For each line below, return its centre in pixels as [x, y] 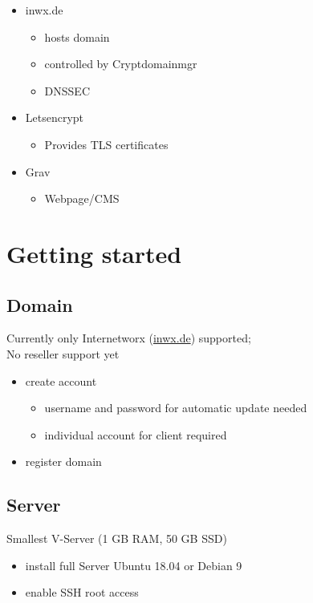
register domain [63, 461]
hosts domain [77, 36]
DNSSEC [67, 90]
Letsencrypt [55, 117]
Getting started [94, 253]
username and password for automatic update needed [176, 408]
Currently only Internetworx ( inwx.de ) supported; [129, 338]
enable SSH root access [82, 592]
